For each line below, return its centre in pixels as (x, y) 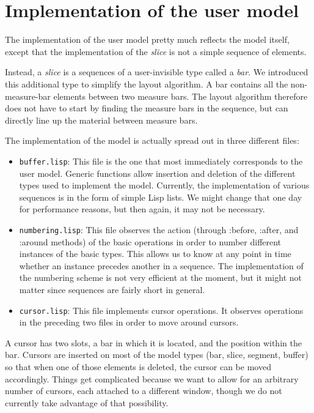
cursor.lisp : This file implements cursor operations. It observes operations (161, 310)
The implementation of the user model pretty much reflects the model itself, (147, 39)
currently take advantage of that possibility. (87, 402)
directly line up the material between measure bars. (101, 120)
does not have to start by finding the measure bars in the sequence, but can (147, 108)
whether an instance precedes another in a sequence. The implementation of (161, 265)
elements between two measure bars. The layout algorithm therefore (181, 96)
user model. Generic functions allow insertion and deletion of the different (157, 173)
